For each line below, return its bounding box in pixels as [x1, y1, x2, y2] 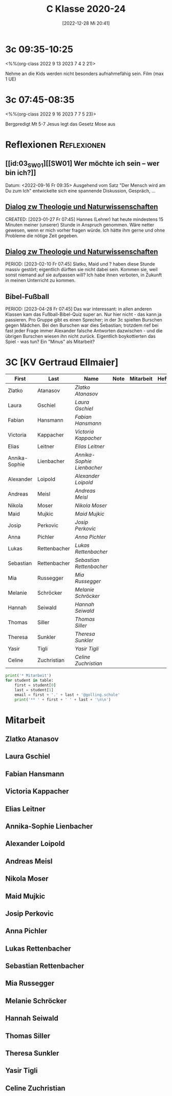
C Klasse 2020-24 [46, 3, 126, 15]
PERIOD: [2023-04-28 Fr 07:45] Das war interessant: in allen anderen [5, 306, 152, 312]
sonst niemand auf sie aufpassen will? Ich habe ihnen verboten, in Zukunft [5, 272, 162, 278]
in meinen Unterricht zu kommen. [5, 277, 76, 284]
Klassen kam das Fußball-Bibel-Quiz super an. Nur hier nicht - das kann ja [5, 311, 162, 317]
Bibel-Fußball [5, 292, 50, 301]
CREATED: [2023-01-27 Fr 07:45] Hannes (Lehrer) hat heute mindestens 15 [5, 216, 164, 222]
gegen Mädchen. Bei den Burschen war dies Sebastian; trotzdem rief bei [5, 322, 159, 329]
